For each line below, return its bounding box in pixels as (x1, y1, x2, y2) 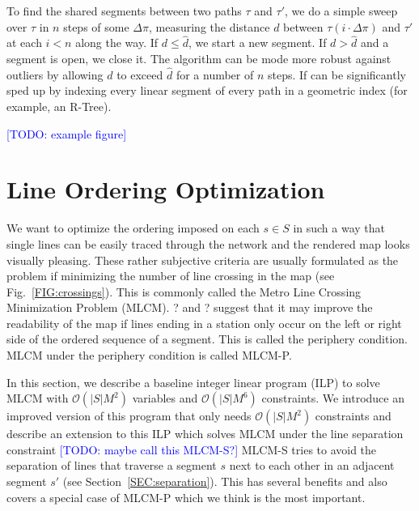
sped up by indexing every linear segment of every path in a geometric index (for (6, 82, 408, 99)
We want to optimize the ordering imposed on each (6, 219, 260, 236)
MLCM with (6, 390, 69, 407)
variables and (132, 390, 198, 407)
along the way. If (75, 34, 159, 51)
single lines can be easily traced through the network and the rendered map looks (6, 235, 410, 252)
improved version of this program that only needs (6, 407, 252, 424)
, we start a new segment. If (188, 34, 327, 51)
